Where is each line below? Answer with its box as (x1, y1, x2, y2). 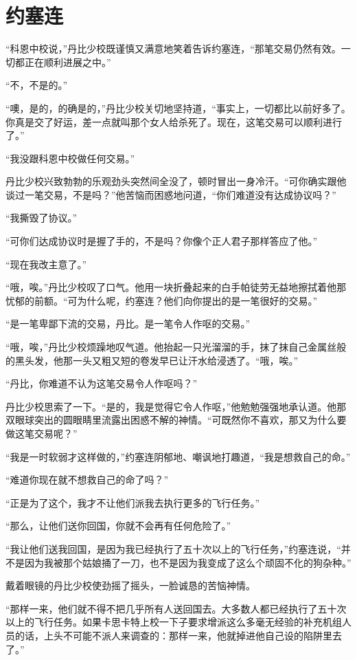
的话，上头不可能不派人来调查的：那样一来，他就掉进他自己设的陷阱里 (14, 628, 332, 642)
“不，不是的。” (5, 78, 68, 92)
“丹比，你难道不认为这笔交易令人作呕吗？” (5, 376, 198, 390)
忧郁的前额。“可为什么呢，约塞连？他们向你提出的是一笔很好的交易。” (5, 293, 318, 307)
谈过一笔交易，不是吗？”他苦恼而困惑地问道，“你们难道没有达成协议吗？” (5, 187, 336, 201)
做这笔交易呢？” (5, 426, 78, 440)
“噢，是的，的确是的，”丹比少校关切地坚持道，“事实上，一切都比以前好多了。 (5, 100, 351, 115)
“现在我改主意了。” (5, 256, 87, 271)
